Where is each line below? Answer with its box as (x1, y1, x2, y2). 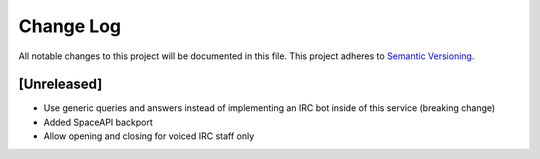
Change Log (18, 15, 122, 37)
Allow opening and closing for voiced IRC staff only (43, 130, 255, 142)
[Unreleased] (18, 76, 103, 93)
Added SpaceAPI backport (43, 116, 154, 128)
